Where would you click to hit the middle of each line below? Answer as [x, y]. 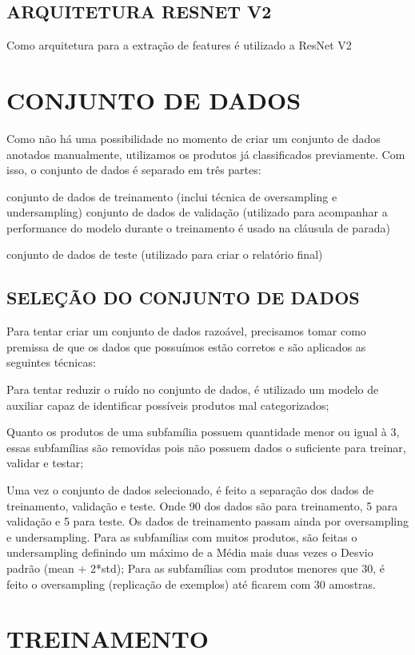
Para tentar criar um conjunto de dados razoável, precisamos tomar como [186, 331]
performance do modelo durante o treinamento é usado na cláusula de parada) [198, 227]
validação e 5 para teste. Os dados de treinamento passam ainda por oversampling [208, 521]
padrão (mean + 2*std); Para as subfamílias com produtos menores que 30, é [196, 568]
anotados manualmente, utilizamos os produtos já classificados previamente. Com [206, 154]
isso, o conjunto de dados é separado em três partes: [134, 170]
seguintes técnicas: [51, 362]
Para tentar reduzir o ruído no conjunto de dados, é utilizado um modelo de [193, 389]
